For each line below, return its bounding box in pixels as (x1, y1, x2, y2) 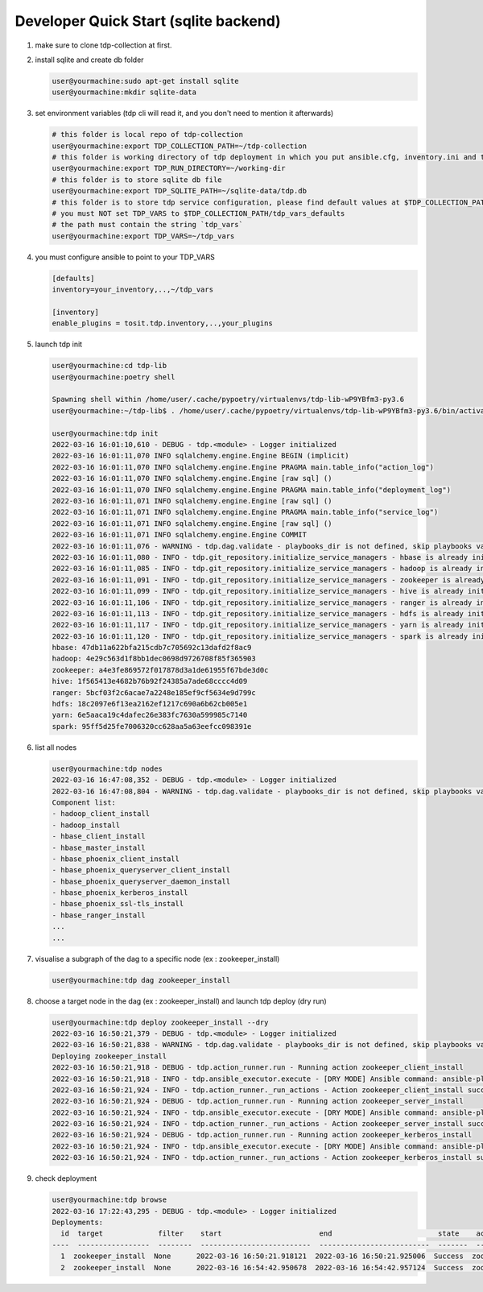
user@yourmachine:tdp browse (52, 1195, 167, 1204)
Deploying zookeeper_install (52, 1051, 167, 1061)
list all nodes (35, 742, 77, 752)
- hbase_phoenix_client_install (52, 854, 180, 863)
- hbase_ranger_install (52, 910, 147, 920)
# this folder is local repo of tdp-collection (52, 130, 243, 139)
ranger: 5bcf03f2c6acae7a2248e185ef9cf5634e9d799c (52, 688, 257, 697)
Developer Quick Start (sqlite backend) (14, 12, 281, 30)
